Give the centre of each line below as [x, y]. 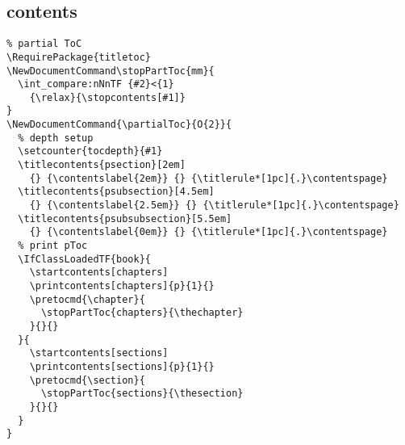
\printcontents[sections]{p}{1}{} [122, 366]
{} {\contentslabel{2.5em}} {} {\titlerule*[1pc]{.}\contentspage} [214, 206]
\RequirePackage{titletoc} [79, 57]
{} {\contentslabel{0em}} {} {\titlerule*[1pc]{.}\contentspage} [209, 232]
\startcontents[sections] [99, 353]
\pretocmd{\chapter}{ [87, 299]
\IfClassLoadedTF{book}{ [84, 259]
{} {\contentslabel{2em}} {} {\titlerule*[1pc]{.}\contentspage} [209, 178]
